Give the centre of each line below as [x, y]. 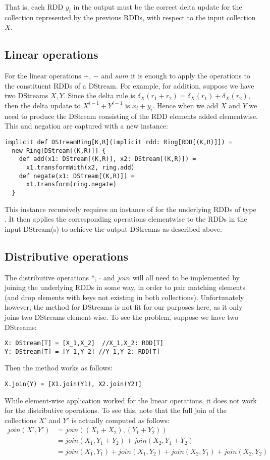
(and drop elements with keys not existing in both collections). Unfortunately [124, 297]
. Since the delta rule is [99, 95]
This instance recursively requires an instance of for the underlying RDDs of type [130, 209]
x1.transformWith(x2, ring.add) [80, 167]
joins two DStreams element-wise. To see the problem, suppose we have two [122, 317]
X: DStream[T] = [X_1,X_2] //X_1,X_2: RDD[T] [84, 343]
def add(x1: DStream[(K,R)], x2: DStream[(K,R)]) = [107, 159]
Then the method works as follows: [59, 368]
